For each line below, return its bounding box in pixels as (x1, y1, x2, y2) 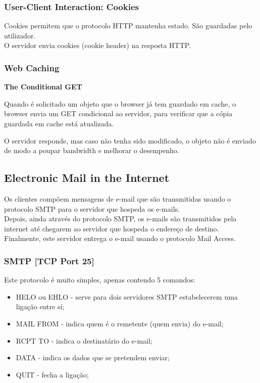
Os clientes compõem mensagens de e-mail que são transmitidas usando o (4, 193, 231, 204)
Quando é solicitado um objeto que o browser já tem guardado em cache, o (4, 98, 236, 109)
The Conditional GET (4, 81, 82, 92)
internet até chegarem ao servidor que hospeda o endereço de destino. (4, 223, 219, 233)
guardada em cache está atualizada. (4, 118, 114, 128)
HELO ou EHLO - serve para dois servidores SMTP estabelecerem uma (16, 291, 238, 302)
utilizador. (4, 30, 36, 40)
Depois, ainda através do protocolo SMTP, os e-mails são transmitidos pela (4, 213, 237, 224)
